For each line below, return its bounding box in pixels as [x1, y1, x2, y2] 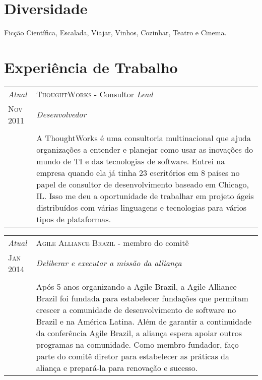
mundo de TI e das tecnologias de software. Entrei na [36, 155, 225, 167]
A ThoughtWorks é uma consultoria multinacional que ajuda [36, 132, 251, 144]
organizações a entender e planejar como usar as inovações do [36, 143, 253, 155]
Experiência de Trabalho [4, 56, 178, 77]
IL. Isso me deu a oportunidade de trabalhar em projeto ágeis [36, 189, 254, 202]
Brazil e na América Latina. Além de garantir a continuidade [36, 315, 252, 327]
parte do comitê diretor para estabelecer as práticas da [36, 350, 229, 362]
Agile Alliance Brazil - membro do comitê [36, 236, 189, 248]
